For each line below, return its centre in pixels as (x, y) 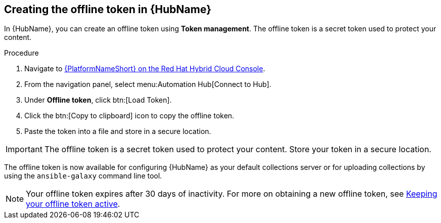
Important (24, 149)
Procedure (21, 53)
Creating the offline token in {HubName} (108, 9)
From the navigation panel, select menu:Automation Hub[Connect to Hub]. (148, 84)
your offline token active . (73, 204)
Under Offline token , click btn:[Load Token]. (98, 100)
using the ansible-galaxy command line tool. (83, 176)
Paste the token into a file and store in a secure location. (118, 131)
